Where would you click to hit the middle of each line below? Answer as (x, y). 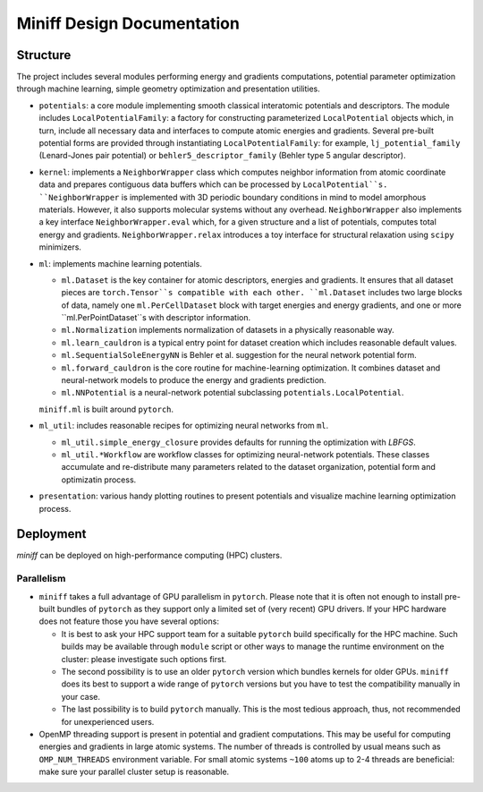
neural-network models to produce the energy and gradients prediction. (194, 380)
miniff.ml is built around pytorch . (106, 409)
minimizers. (60, 247)
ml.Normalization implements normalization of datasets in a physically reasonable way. (228, 330)
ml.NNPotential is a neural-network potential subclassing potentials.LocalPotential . (233, 393)
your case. (81, 696)
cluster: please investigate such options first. (144, 659)
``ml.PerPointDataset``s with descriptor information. (156, 318)
